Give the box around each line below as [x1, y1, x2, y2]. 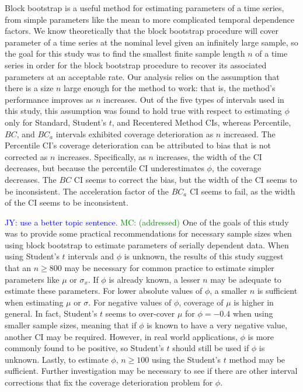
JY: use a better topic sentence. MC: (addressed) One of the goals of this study [5, 216, 289, 228]
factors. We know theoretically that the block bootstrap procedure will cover [5, 25, 279, 37]
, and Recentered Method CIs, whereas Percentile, [112, 116, 291, 128]
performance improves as [5, 93, 93, 105]
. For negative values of [88, 296, 172, 308]
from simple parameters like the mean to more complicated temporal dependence [5, 13, 295, 25]
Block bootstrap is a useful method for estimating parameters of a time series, [5, 2, 284, 13]
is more [248, 330, 274, 342]
